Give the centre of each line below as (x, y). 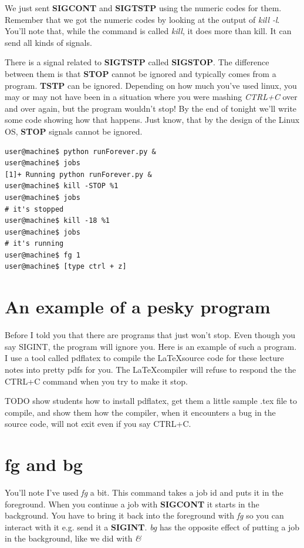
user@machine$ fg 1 (43, 255)
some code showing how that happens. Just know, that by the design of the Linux (152, 120)
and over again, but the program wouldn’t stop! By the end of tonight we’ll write (151, 108)
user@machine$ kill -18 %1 (57, 221)
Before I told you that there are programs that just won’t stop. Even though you (150, 335)
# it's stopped (34, 209)
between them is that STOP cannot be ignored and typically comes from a (141, 73)
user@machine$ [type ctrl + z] (66, 267)
